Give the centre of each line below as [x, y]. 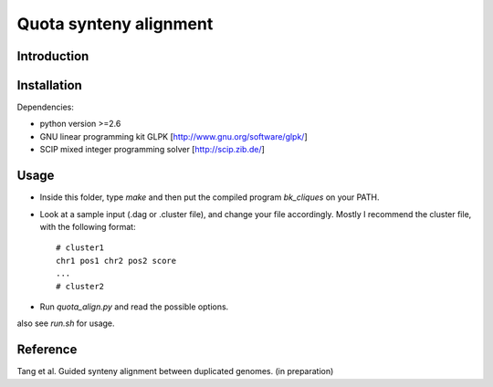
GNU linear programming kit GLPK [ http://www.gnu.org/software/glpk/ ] [173, 136]
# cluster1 [80, 248]
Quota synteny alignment [115, 24]
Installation [49, 85]
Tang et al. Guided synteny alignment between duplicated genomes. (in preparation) [175, 371]
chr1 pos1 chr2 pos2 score [116, 261]
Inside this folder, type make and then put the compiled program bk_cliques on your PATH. [210, 197]
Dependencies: [46, 107]
